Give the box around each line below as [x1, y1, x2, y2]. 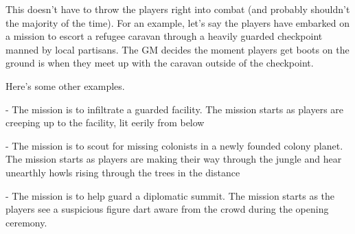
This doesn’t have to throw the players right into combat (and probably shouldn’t [5, 2, 350, 16]
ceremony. [5, 215, 47, 229]
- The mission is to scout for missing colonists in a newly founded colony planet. [5, 138, 343, 152]
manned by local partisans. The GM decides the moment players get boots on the [5, 42, 350, 56]
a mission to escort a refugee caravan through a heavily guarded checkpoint [5, 29, 323, 43]
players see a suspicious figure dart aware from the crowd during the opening [5, 202, 329, 216]
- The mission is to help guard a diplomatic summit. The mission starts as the [5, 188, 335, 202]
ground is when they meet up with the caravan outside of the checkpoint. [5, 56, 314, 70]
